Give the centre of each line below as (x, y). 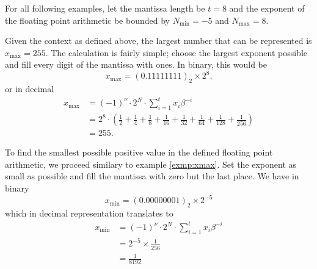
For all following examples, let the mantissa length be (105, 8)
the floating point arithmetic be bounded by (87, 20)
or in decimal (30, 89)
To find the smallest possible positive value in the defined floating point (139, 152)
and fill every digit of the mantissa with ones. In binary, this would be (136, 64)
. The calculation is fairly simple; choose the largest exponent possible (176, 52)
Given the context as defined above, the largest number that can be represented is (158, 41)
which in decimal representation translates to (89, 213)
